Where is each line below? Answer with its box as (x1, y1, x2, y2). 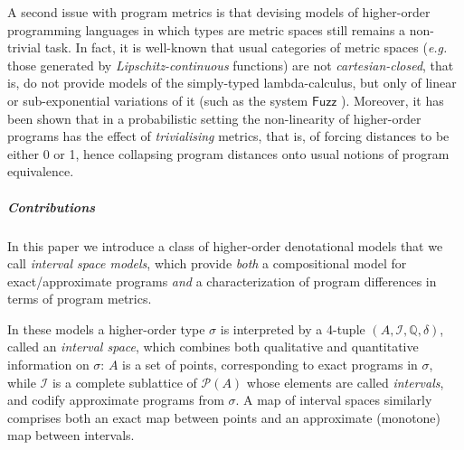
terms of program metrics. (7, 289, 152, 308)
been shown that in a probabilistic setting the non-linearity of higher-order (7, 108, 421, 127)
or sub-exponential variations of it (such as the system (7, 90, 308, 109)
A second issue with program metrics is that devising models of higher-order (7, 3, 431, 21)
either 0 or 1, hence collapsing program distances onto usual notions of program (7, 144, 450, 163)
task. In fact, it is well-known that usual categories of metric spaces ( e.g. (44, 38, 448, 57)
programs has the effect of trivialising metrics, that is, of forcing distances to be (7, 127, 450, 145)
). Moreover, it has (341, 90, 444, 109)
